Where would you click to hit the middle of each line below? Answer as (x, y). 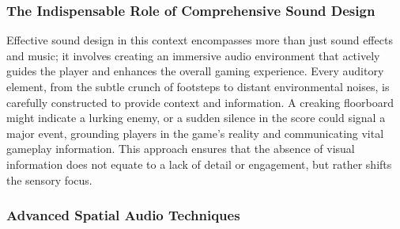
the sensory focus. (49, 179)
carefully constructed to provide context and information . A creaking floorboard (200, 102)
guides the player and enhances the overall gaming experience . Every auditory (195, 71)
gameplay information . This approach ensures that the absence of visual (181, 149)
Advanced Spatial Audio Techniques (123, 215)
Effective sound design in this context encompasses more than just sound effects (200, 40)
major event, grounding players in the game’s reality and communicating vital (195, 133)
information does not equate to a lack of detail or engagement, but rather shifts (199, 164)
